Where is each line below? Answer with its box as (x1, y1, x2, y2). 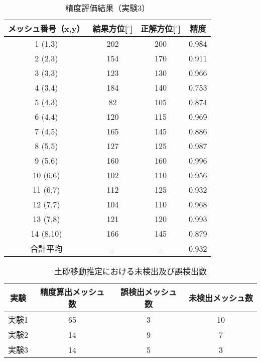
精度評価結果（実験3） (65, 2, 150, 14)
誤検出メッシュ (120, 286, 177, 298)
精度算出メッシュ (40, 286, 104, 298)
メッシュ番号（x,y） (8, 23, 85, 34)
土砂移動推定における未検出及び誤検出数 (54, 265, 207, 277)
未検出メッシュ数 (188, 292, 253, 304)
